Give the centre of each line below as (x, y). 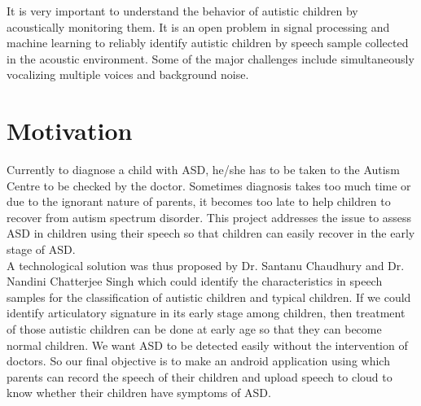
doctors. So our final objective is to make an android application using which (198, 361)
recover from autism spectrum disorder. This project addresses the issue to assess (209, 217)
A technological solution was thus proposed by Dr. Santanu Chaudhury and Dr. (206, 265)
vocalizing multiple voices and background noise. (128, 74)
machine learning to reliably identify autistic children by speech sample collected (208, 43)
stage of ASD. (41, 249)
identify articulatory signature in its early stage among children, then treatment (206, 313)
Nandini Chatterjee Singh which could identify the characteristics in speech (195, 281)
